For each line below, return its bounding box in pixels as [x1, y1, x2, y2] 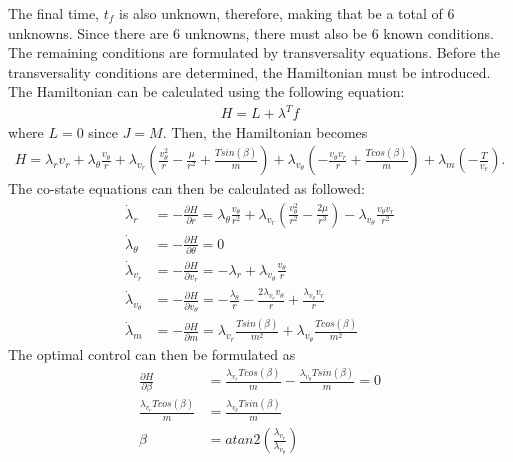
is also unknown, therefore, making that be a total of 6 [118, 3, 455, 23]
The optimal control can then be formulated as [8, 343, 296, 364]
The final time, [8, 3, 99, 23]
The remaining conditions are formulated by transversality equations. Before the [8, 42, 500, 63]
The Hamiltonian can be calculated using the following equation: [8, 81, 405, 102]
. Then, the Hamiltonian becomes [162, 121, 368, 142]
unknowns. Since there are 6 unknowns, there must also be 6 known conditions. [8, 22, 494, 43]
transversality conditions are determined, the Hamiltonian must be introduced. [8, 61, 491, 82]
